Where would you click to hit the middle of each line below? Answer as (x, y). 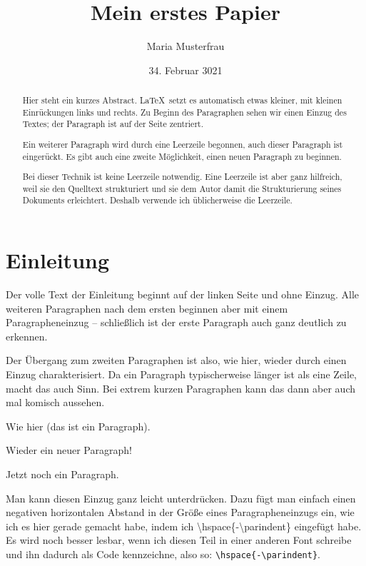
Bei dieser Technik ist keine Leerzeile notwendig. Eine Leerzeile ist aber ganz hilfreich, (182, 177)
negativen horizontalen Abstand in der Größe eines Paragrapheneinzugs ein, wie (180, 512)
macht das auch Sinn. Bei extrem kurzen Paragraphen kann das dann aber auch (181, 388)
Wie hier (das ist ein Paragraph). (78, 426)
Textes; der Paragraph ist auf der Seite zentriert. (113, 124)
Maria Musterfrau (185, 46)
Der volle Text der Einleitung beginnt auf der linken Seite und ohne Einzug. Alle (183, 294)
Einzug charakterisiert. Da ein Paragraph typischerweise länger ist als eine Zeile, (181, 374)
